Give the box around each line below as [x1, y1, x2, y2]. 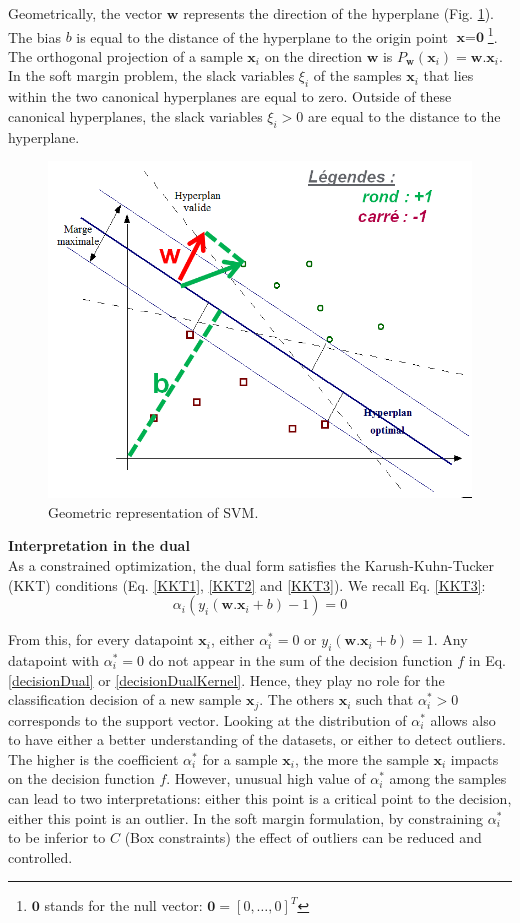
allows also [430, 709, 496, 730]
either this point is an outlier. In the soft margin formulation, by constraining [8, 807, 484, 828]
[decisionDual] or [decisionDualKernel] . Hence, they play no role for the [8, 669, 445, 690]
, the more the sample [294, 748, 429, 769]
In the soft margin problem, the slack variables [8, 65, 295, 86]
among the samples [389, 768, 507, 789]
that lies [423, 65, 474, 86]
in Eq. [468, 649, 506, 670]
